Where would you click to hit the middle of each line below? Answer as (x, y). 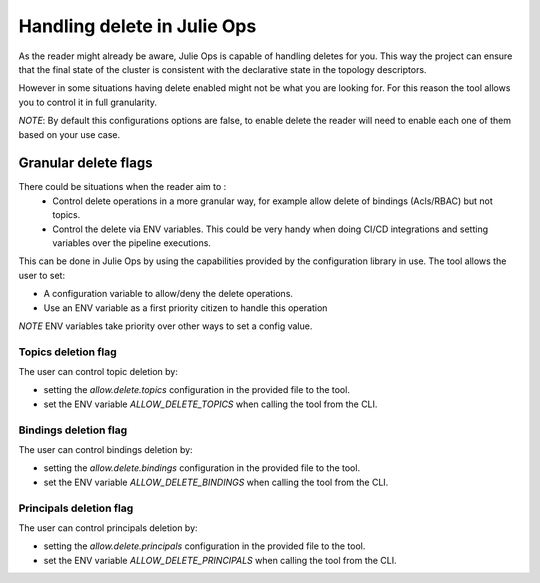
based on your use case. (69, 134)
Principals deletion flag (76, 508)
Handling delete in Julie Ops (137, 26)
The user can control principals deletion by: (108, 527)
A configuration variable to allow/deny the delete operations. (168, 294)
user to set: (41, 275)
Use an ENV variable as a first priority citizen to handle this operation (185, 307)
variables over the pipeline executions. (132, 242)
